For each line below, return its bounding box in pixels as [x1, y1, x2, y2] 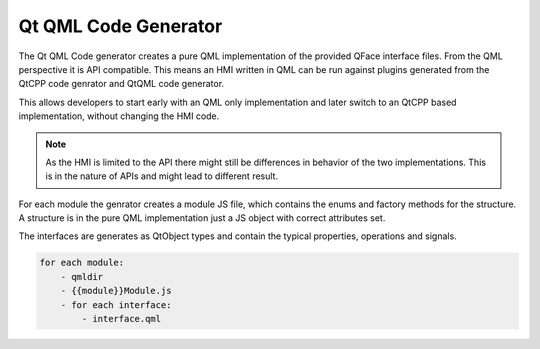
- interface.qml [81, 313, 162, 324]
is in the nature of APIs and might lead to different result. [45, 170, 279, 182]
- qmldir [60, 271, 104, 282]
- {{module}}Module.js [60, 285, 172, 297]
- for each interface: [60, 299, 172, 310]
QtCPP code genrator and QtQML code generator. [18, 78, 225, 90]
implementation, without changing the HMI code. [18, 110, 220, 122]
